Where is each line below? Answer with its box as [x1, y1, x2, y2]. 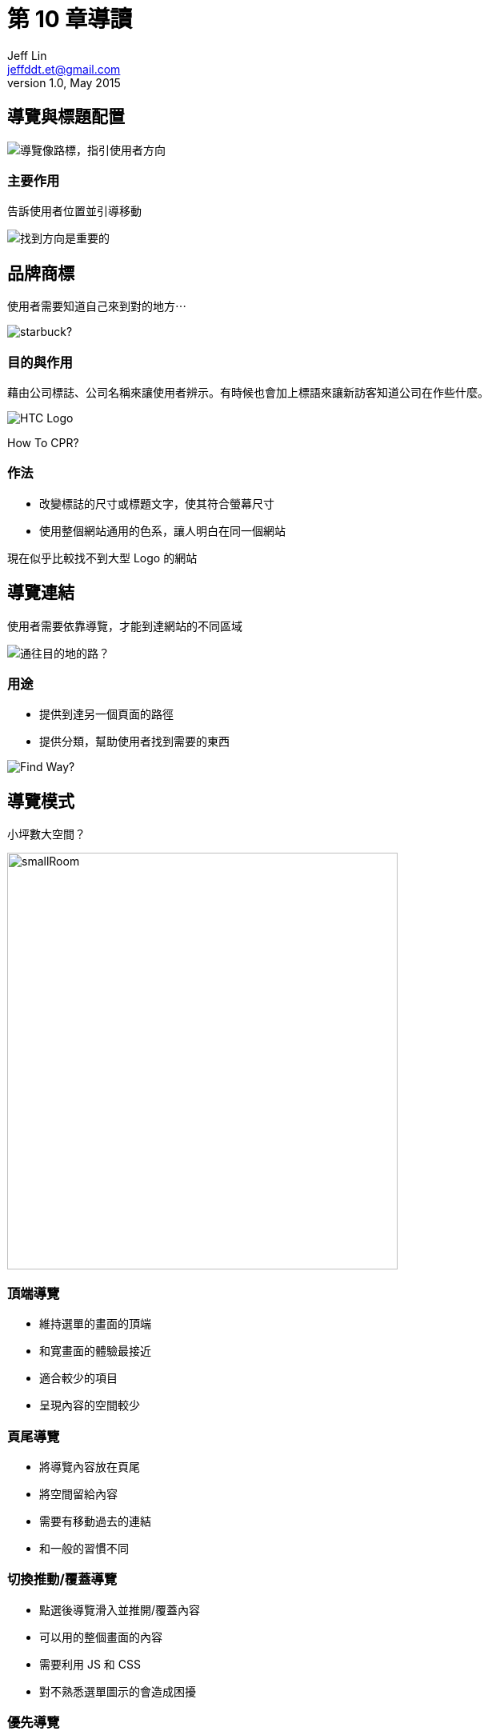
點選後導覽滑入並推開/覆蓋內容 [39, 1602, 201, 1617]
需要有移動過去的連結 [39, 1513, 151, 1528]
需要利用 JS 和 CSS [39, 1657, 141, 1671]
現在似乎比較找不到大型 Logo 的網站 [7, 550, 198, 565]
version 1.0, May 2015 [7, 75, 121, 90]
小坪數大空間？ [7, 827, 86, 842]
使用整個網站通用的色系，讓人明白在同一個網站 [39, 523, 286, 538]
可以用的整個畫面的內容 [39, 1629, 162, 1644]
